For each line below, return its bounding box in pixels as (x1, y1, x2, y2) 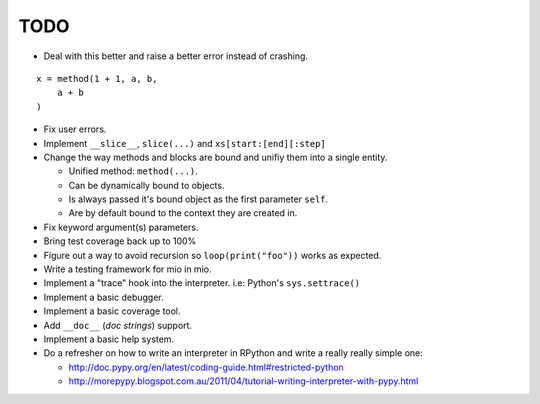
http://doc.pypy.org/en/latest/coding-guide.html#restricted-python (68, 361, 344, 373)
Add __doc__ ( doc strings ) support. (43, 319, 193, 331)
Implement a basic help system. (43, 333, 175, 345)
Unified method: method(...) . (68, 165, 199, 177)
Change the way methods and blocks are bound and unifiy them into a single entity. (43, 151, 388, 163)
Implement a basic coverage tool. (43, 305, 181, 317)
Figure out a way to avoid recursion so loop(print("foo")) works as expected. (43, 249, 382, 261)
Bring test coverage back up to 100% (43, 235, 197, 247)
